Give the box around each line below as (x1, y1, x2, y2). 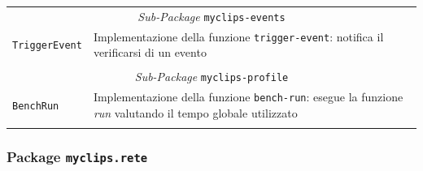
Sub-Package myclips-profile (134, 68, 289, 85)
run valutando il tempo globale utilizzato (93, 104, 298, 121)
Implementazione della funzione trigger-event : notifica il (93, 28, 384, 45)
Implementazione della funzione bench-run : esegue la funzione (93, 88, 403, 105)
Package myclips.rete (7, 147, 148, 167)
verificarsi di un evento (93, 44, 207, 61)
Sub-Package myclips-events (137, 7, 286, 24)
